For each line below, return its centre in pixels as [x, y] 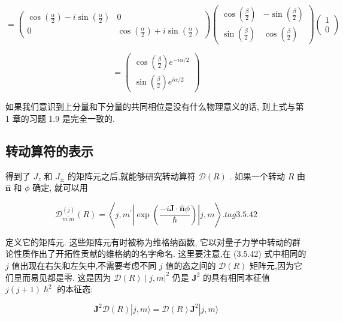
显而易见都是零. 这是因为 [62, 277]
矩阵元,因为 [272, 265]
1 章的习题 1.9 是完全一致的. [60, 118]
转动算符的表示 [49, 150]
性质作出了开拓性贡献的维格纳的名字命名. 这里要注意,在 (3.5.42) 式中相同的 [160, 253]
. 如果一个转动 [257, 175]
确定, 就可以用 [60, 187]
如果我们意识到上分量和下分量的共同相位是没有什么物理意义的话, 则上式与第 [155, 106]
